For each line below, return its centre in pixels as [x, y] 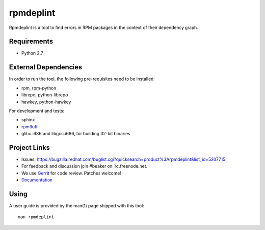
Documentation [37, 180]
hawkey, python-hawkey [46, 102]
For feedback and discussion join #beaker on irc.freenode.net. [84, 166]
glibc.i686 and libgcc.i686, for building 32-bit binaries [76, 134]
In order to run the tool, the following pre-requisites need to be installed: [82, 79]
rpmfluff [29, 127]
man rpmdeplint [36, 217]
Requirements [31, 42]
